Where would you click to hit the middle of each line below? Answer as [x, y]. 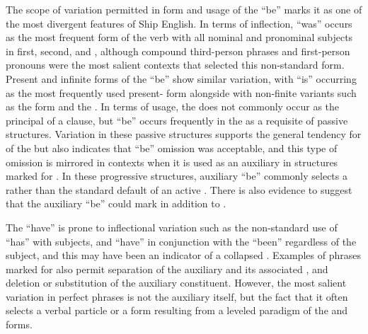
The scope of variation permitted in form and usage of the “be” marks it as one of [184, 9]
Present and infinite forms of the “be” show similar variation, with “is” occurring [181, 78]
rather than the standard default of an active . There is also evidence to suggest [179, 189]
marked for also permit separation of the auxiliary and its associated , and [167, 269]
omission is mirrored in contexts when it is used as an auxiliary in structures [172, 162]
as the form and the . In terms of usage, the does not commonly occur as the [173, 106]
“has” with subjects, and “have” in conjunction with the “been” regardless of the [181, 241]
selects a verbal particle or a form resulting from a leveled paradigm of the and [177, 310]
